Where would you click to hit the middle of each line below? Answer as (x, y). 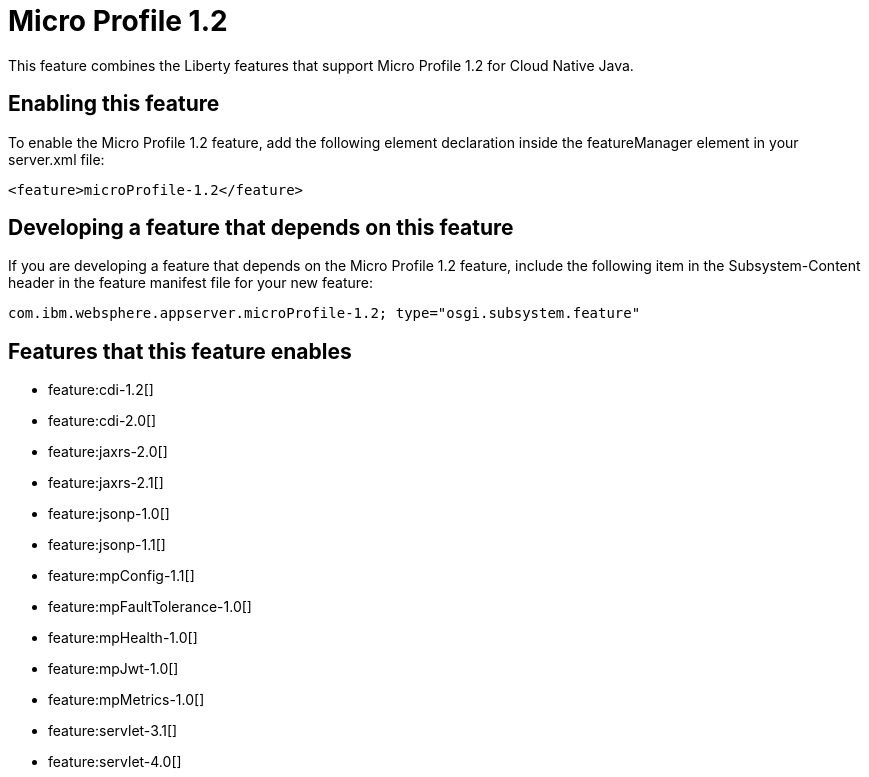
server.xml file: (56, 159)
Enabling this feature (114, 104)
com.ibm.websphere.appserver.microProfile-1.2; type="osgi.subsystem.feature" (324, 313)
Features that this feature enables (180, 351)
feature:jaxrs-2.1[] (106, 483)
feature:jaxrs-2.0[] (108, 452)
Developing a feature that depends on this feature (261, 228)
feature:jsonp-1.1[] (107, 545)
